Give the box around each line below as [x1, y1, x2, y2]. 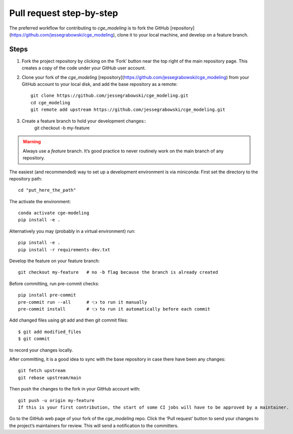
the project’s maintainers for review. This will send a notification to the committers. [9, 423, 179, 429]
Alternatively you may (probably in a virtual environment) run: [9, 228, 136, 234]
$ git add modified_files [18, 329, 82, 335]
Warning [22, 139, 41, 145]
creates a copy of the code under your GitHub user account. [21, 65, 146, 71]
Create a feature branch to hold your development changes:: [21, 118, 147, 124]
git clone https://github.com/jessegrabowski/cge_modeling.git [30, 93, 189, 98]
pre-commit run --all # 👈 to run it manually [18, 299, 147, 305]
